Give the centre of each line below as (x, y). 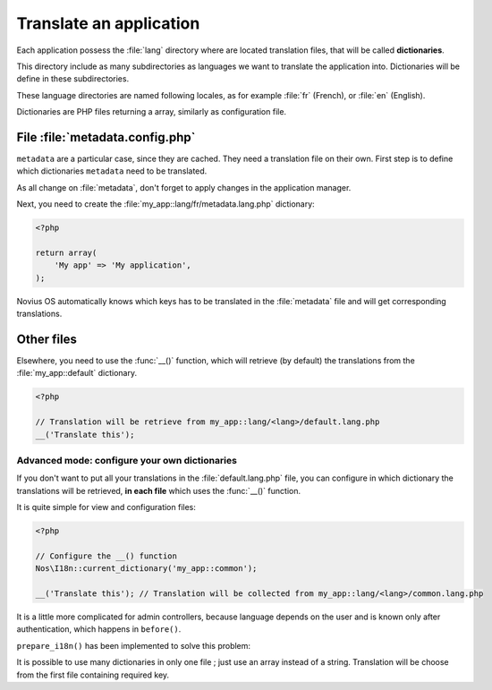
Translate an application (108, 23)
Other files (47, 339)
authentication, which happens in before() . (99, 629)
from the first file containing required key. (93, 675)
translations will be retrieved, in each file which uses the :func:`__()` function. (159, 490)
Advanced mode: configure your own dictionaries (127, 460)
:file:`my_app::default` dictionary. (77, 373)
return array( (66, 252)
